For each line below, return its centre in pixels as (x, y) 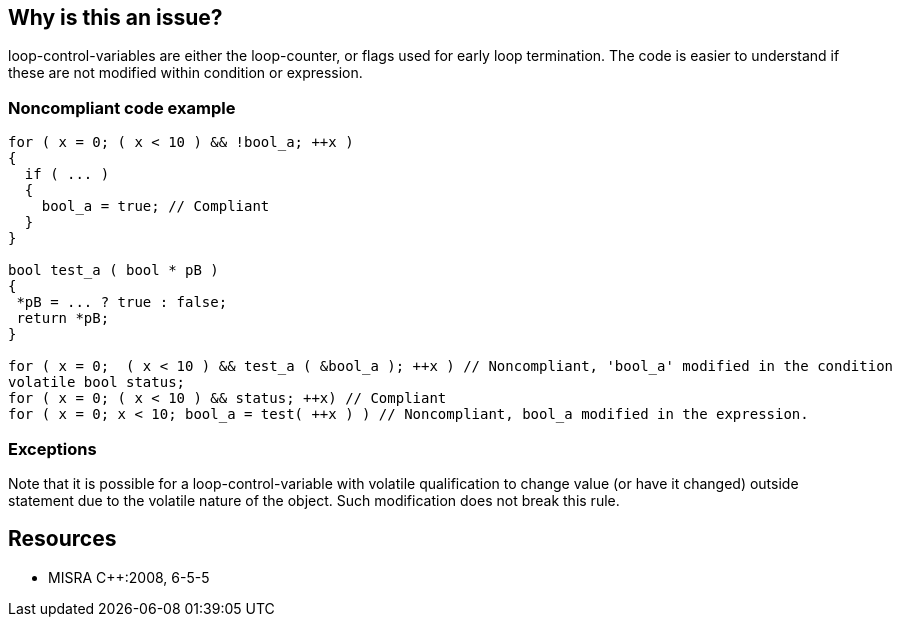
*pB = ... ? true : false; (122, 302)
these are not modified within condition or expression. (185, 73)
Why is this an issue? (115, 17)
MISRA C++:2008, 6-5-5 (129, 577)
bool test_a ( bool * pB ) (113, 270)
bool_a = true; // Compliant (155, 206)
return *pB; (63, 318)
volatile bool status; (97, 382)
